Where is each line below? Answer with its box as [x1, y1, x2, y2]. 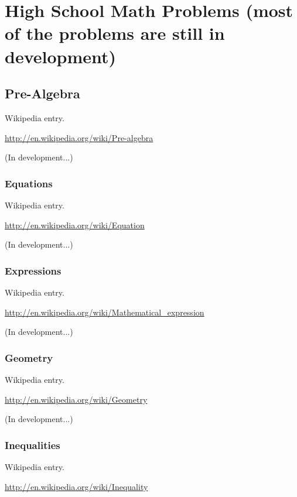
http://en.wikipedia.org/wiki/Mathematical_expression [5, 306, 204, 318]
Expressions [5, 263, 62, 277]
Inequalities [5, 437, 60, 452]
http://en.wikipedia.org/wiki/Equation [5, 218, 145, 231]
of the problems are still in [5, 21, 225, 45]
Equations [5, 176, 53, 190]
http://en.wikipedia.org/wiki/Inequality [5, 480, 148, 492]
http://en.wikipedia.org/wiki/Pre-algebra [5, 131, 153, 143]
